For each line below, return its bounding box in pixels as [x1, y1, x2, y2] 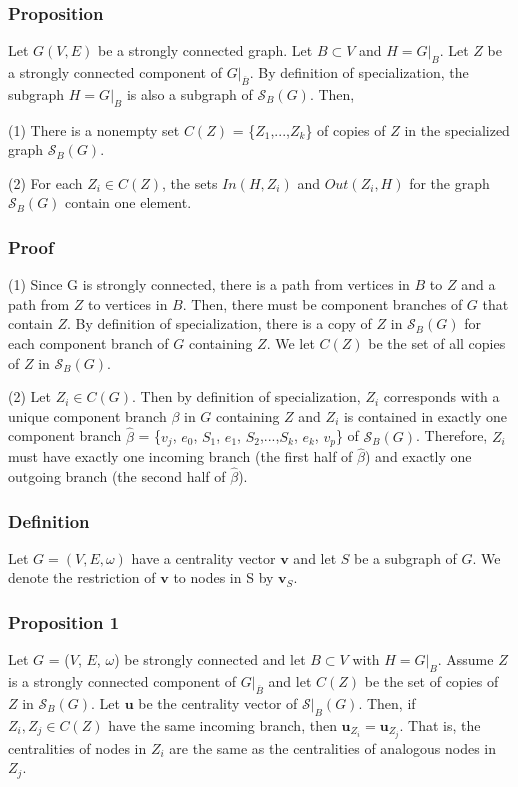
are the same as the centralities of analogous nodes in [169, 737, 497, 758]
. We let [266, 332, 315, 353]
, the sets [162, 172, 218, 193]
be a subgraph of [354, 547, 457, 568]
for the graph [409, 172, 490, 193]
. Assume [437, 649, 494, 670]
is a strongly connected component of [8, 671, 237, 692]
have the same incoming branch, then [108, 714, 337, 735]
